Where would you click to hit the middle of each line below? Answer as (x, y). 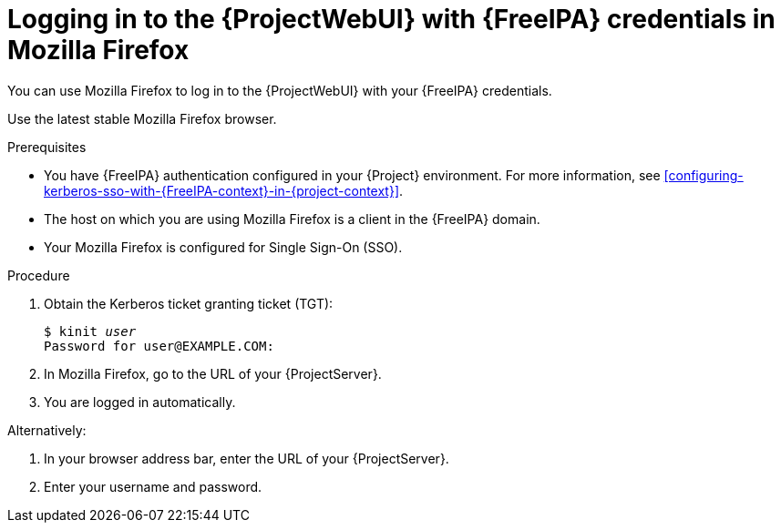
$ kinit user (90, 331)
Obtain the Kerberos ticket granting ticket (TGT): (189, 303)
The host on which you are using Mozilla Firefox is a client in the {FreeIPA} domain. (292, 219)
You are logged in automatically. (140, 402)
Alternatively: (47, 430)
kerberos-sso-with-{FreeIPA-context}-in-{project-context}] (222, 190)
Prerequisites (47, 147)
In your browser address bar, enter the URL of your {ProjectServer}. (247, 458)
